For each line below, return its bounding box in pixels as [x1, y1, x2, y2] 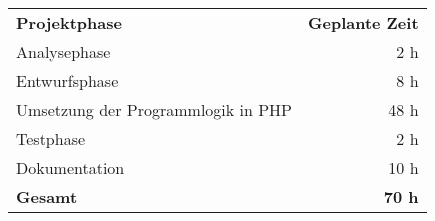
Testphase [16, 127, 86, 150]
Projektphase [16, 11, 122, 34]
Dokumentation [16, 156, 125, 179]
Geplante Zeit [308, 11, 419, 34]
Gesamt [16, 185, 78, 208]
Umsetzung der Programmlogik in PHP [16, 98, 293, 121]
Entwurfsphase [16, 69, 119, 92]
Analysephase [16, 40, 111, 63]
